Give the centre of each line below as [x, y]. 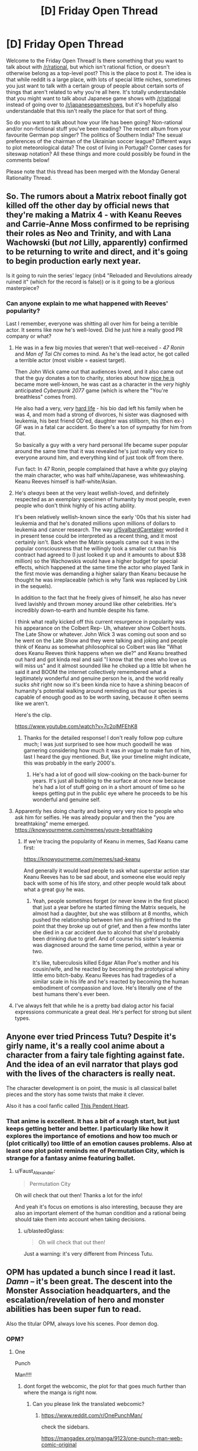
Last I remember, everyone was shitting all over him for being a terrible [92, 324]
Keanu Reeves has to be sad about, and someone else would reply [104, 877]
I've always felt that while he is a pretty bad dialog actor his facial [94, 1006]
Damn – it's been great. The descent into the [89, 1281]
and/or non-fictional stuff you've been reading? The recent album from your [98, 128]
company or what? [29, 336]
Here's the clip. [33, 715]
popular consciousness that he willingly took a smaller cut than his [95, 549]
